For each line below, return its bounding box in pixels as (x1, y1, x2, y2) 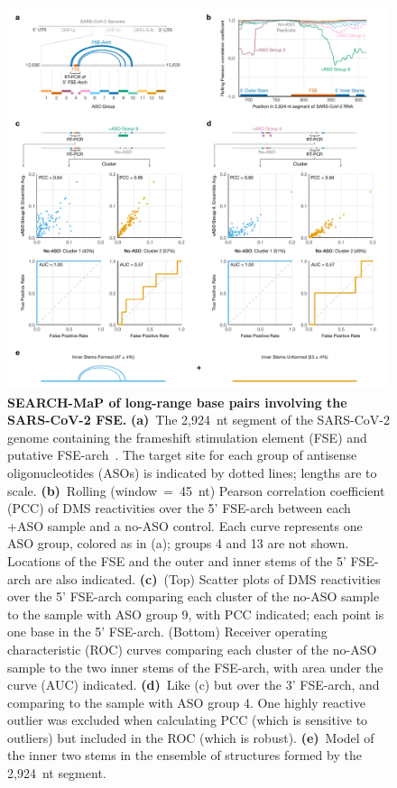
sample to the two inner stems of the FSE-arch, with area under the (7, 657, 383, 676)
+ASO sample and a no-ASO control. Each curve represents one (7, 516, 363, 535)
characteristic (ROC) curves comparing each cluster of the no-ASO (7, 639, 377, 658)
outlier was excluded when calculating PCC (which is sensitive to (7, 710, 368, 729)
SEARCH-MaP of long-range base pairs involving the (7, 392, 347, 411)
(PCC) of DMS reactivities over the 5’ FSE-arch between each (7, 499, 351, 518)
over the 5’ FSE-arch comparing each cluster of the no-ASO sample (7, 587, 380, 606)
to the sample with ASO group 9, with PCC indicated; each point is (7, 604, 384, 623)
